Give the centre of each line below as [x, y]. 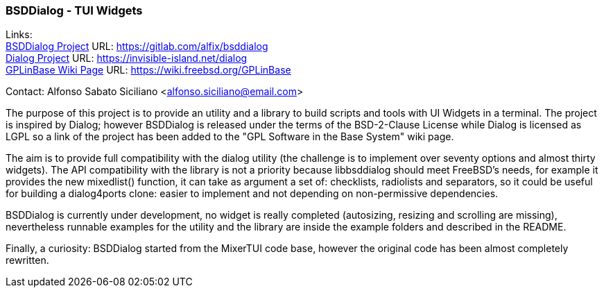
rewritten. [27, 260]
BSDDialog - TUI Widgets [74, 10]
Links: [19, 35]
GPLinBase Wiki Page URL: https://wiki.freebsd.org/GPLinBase [148, 70]
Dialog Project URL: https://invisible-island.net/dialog [127, 58]
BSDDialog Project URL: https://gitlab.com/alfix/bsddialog [137, 47]
